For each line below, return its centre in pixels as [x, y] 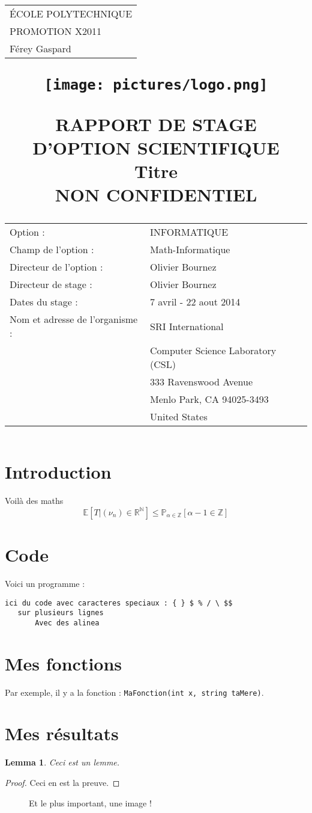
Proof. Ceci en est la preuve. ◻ [62, 782]
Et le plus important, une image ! [90, 802]
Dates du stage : [44, 302]
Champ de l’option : [52, 250]
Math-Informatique [190, 250]
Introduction [58, 472]
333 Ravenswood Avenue [201, 382]
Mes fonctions [64, 663]
